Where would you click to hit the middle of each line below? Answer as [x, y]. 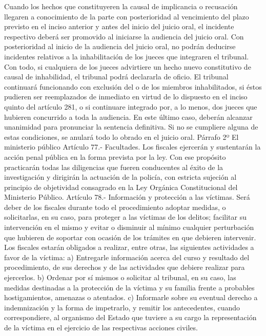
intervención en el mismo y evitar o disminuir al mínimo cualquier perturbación [129, 227]
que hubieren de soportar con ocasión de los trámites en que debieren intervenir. [130, 237]
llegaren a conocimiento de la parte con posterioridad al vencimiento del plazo [127, 16]
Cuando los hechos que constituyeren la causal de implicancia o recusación [121, 6]
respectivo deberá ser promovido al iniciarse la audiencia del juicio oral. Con [124, 36]
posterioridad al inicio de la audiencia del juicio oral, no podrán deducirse [120, 46]
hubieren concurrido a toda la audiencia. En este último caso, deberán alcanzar [128, 117]
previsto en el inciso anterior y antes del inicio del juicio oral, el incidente [119, 26]
